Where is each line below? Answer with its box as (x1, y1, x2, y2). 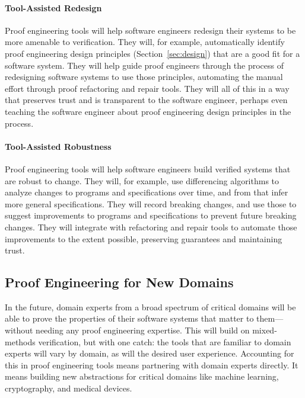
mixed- (252, 324, 277, 336)
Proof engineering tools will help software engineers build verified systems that (5, 162, 291, 175)
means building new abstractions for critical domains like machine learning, (5, 370, 279, 383)
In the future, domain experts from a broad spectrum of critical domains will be (5, 300, 296, 313)
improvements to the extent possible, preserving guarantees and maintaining (5, 232, 282, 245)
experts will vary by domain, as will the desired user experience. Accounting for (5, 347, 294, 360)
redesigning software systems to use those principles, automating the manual (5, 70, 283, 83)
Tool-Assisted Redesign (5, 1, 102, 14)
